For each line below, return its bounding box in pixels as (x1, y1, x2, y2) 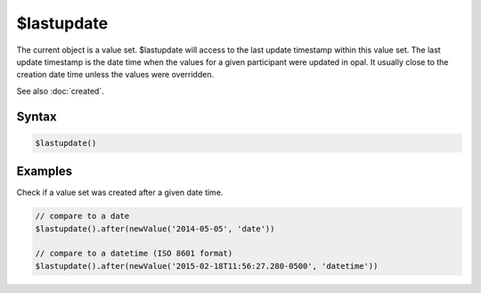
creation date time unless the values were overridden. (16, 69, 214, 80)
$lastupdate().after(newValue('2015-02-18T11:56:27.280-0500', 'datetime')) (35, 261, 379, 271)
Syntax (16, 109, 57, 124)
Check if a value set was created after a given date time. (16, 187, 224, 198)
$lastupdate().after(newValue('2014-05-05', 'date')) (35, 224, 275, 233)
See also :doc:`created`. (16, 85, 104, 96)
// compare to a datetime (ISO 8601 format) (35, 248, 233, 258)
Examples (16, 164, 73, 179)
